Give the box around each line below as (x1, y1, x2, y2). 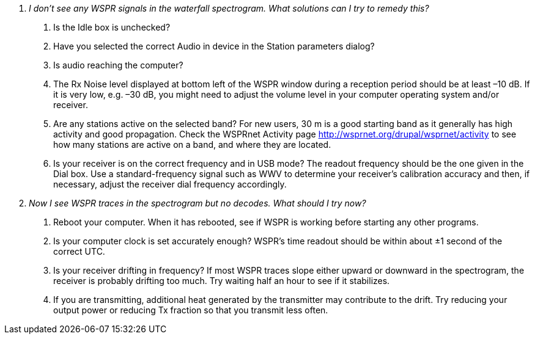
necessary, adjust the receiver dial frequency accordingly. (53, 179, 287, 189)
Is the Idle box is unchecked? (53, 22, 171, 32)
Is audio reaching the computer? (53, 60, 183, 70)
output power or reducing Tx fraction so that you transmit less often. (53, 305, 328, 315)
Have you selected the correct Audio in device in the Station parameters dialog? (53, 41, 375, 51)
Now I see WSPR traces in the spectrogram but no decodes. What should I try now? (29, 198, 366, 208)
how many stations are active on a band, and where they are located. (53, 139, 331, 150)
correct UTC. (53, 246, 105, 257)
